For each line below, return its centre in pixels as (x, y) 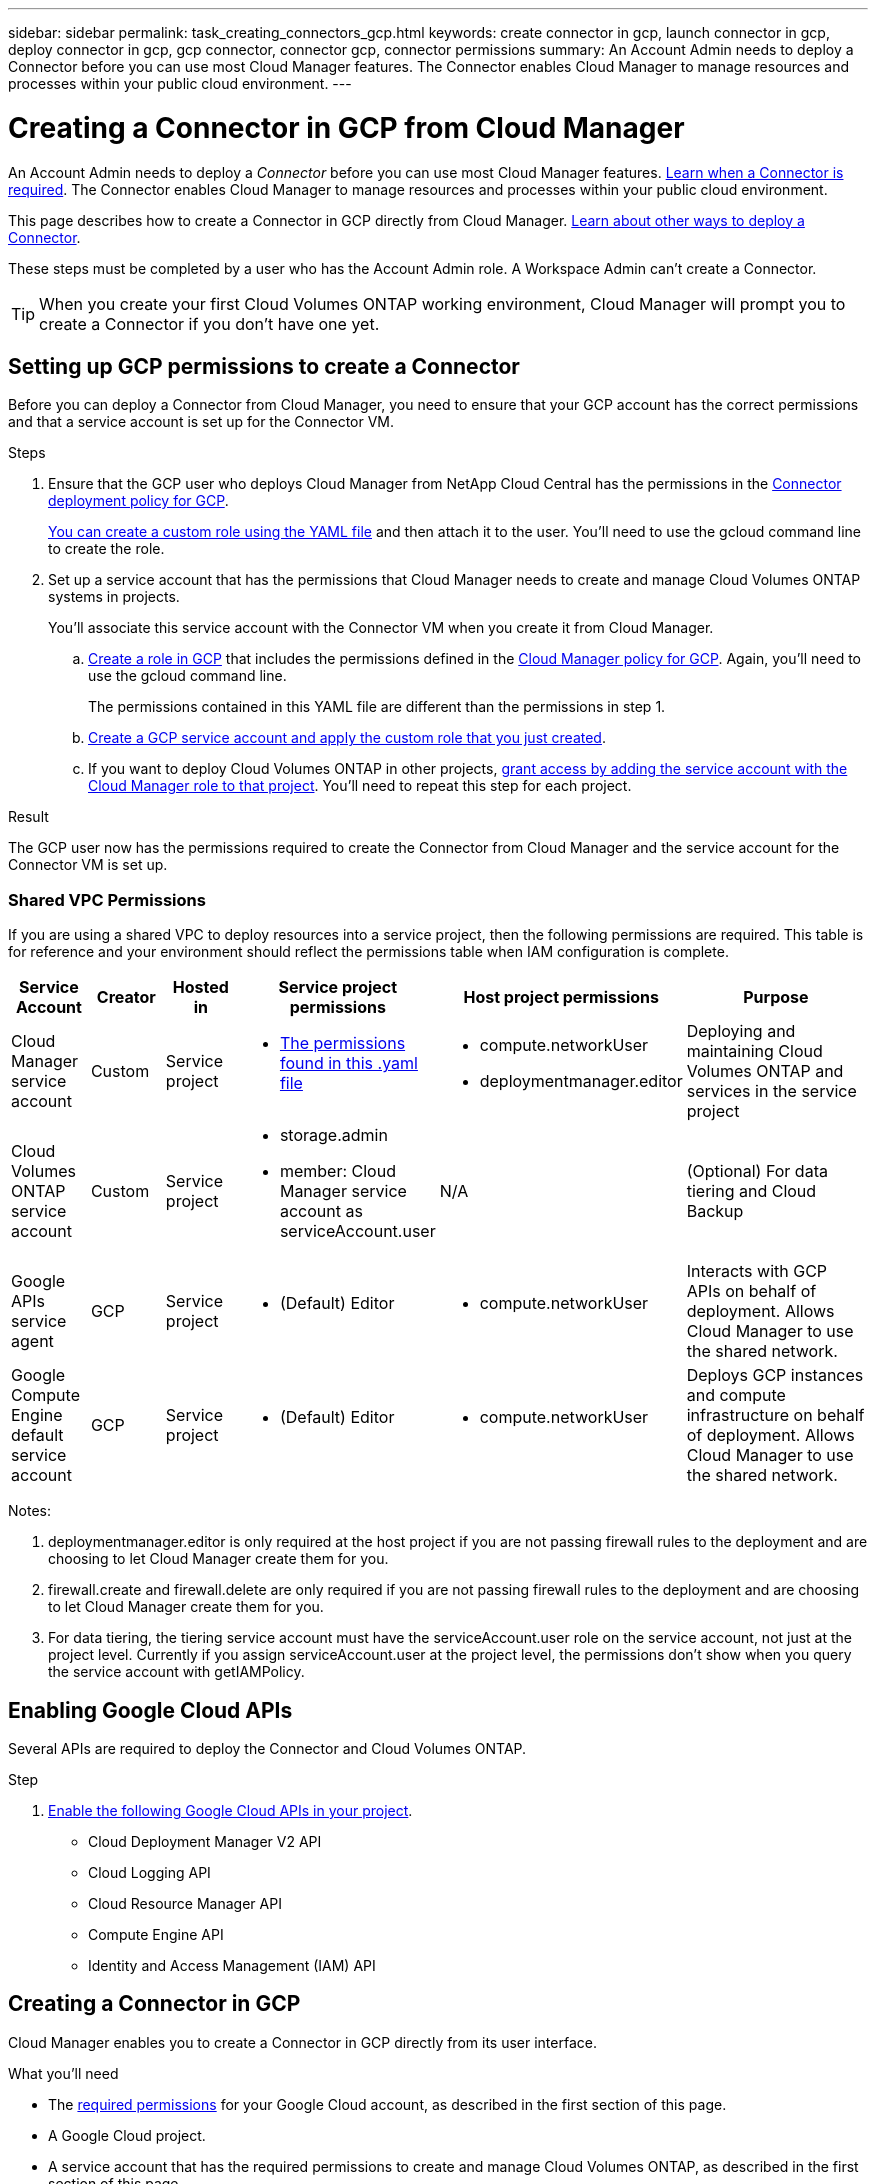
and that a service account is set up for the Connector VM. (201, 422)
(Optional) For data (757, 1171)
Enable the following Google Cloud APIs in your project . (230, 1810)
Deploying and (741, 1031)
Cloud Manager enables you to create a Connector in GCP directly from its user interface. (302, 2042)
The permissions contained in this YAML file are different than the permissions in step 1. (377, 707)
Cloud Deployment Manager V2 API (205, 1841)
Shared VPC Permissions (107, 899)
